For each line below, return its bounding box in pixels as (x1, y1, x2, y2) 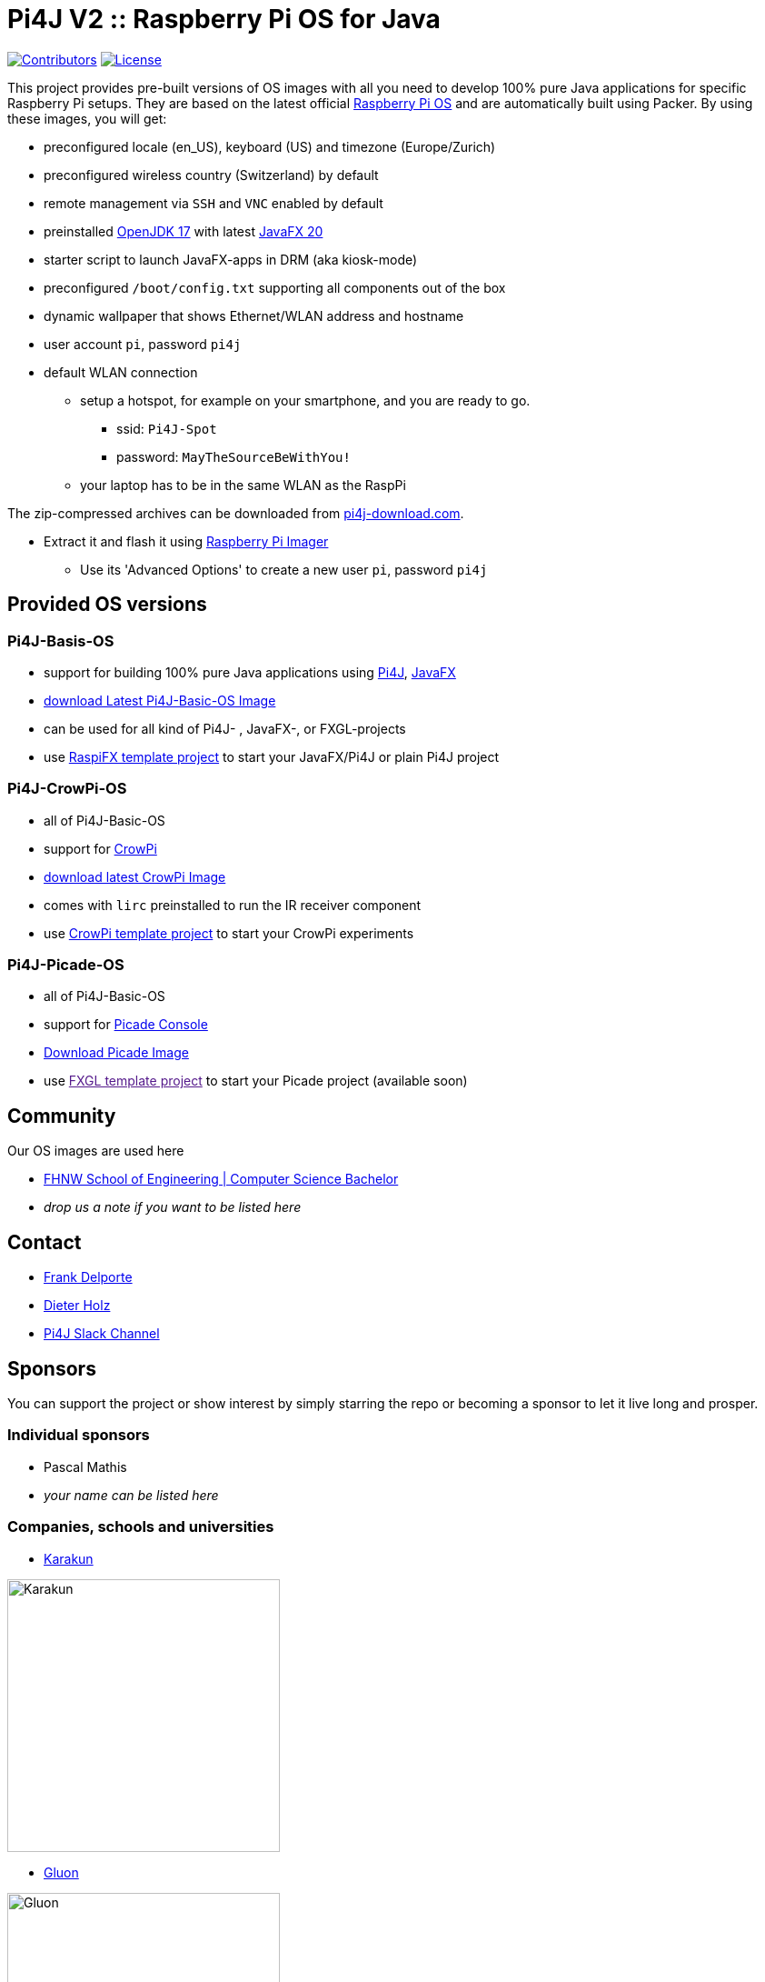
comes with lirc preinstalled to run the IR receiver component (44, 896, 422, 913)
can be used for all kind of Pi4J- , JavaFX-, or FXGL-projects (44, 720, 406, 736)
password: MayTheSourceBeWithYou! (116, 448, 351, 465)
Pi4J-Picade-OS (7, 956, 124, 975)
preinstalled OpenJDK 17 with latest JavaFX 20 (44, 223, 323, 239)
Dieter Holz (44, 1297, 111, 1314)
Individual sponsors (7, 1426, 150, 1445)
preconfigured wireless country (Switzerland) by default (44, 166, 379, 183)
